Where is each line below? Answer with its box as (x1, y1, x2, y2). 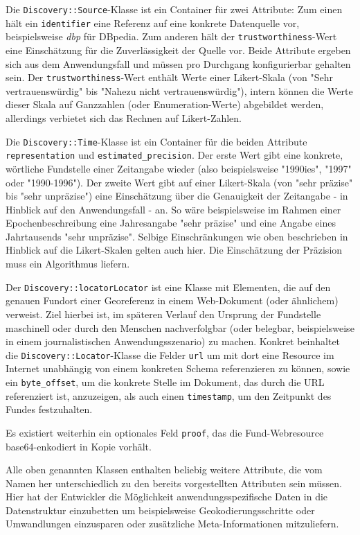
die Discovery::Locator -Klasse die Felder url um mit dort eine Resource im (6, 347, 334, 362)
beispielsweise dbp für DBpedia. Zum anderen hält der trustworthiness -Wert (6, 29, 337, 44)
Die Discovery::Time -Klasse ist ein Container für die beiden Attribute (6, 134, 307, 148)
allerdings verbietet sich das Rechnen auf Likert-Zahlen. (6, 111, 242, 125)
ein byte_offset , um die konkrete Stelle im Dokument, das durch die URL (6, 374, 325, 389)
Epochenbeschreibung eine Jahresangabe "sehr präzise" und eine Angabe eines (6, 216, 336, 230)
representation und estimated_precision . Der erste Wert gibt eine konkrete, (6, 148, 343, 162)
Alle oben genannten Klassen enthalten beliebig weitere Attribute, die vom (6, 462, 323, 477)
